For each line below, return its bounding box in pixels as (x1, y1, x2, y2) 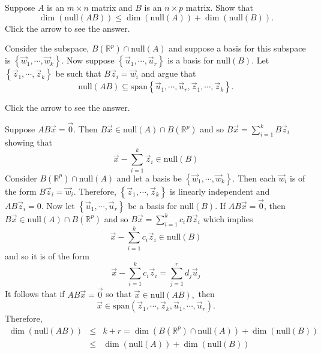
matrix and (91, 1, 133, 13)
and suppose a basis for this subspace (169, 42, 306, 55)
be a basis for (128, 199, 177, 211)
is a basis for (167, 54, 214, 66)
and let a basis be (116, 171, 182, 184)
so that (106, 288, 132, 300)
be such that (55, 67, 101, 80)
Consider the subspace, (5, 42, 89, 55)
